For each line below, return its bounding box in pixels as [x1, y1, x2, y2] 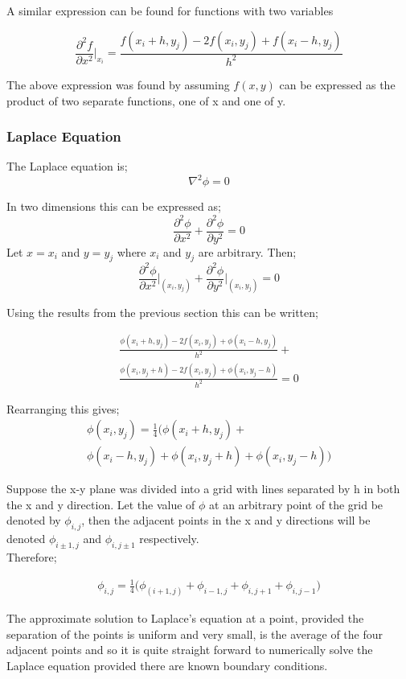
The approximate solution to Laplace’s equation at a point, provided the [6, 610, 364, 627]
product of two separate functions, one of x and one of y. [6, 92, 286, 109]
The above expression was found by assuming [6, 76, 230, 93]
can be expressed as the [279, 76, 396, 93]
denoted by [6, 512, 61, 529]
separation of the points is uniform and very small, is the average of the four [6, 625, 383, 642]
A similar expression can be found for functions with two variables [6, 2, 334, 19]
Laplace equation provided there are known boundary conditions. [6, 656, 328, 673]
